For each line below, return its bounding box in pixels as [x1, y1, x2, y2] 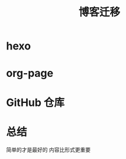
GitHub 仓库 [6, 96, 65, 109]
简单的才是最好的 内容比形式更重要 [6, 146, 91, 153]
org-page [6, 67, 54, 80]
